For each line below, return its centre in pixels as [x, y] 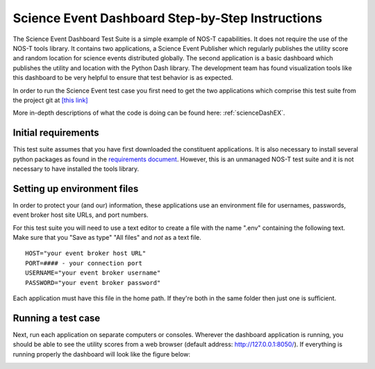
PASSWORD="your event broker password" [93, 282]
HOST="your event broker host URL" [86, 253]
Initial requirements [56, 133]
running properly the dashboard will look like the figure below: [102, 354]
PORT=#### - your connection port [84, 263]
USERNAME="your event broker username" [93, 273]
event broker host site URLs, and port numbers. [81, 215]
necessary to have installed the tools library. [76, 169]
